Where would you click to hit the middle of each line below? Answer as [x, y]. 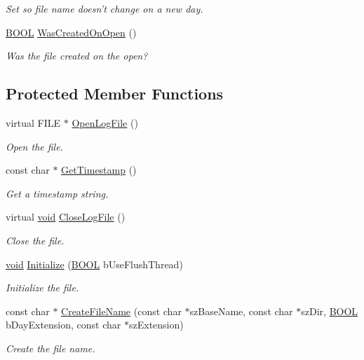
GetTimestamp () [99, 170]
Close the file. [35, 240]
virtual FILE [33, 122]
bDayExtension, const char [63, 325]
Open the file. [34, 146]
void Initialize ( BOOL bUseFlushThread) [94, 264]
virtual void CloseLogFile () [66, 217]
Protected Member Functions [115, 94]
